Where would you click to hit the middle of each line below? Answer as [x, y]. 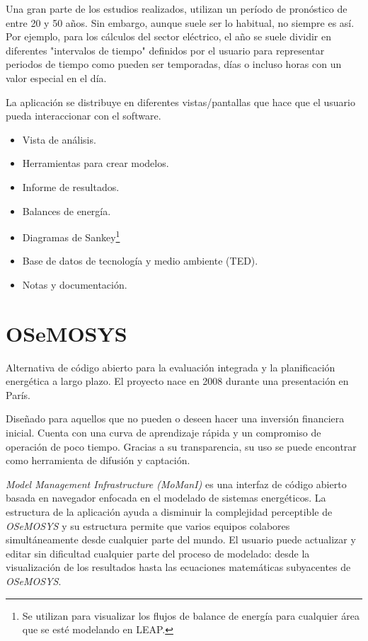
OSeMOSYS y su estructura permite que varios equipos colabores [148, 525]
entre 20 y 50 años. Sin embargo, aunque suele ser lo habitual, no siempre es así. [180, 22]
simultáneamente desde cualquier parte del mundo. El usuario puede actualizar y [181, 539]
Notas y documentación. [75, 284]
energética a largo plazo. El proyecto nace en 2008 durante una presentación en [177, 381]
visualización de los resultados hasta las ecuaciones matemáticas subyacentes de [178, 567]
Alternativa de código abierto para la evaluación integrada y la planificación [171, 367]
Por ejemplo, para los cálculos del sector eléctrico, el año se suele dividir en [168, 36]
